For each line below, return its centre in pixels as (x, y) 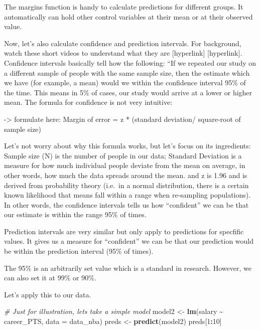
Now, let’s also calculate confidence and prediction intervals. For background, (123, 43)
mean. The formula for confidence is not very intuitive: (88, 102)
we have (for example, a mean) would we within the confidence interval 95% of (125, 82)
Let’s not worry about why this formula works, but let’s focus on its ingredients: (127, 146)
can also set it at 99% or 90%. (50, 278)
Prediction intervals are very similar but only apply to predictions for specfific (124, 231)
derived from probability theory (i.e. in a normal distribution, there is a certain (126, 185)
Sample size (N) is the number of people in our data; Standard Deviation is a (123, 155)
